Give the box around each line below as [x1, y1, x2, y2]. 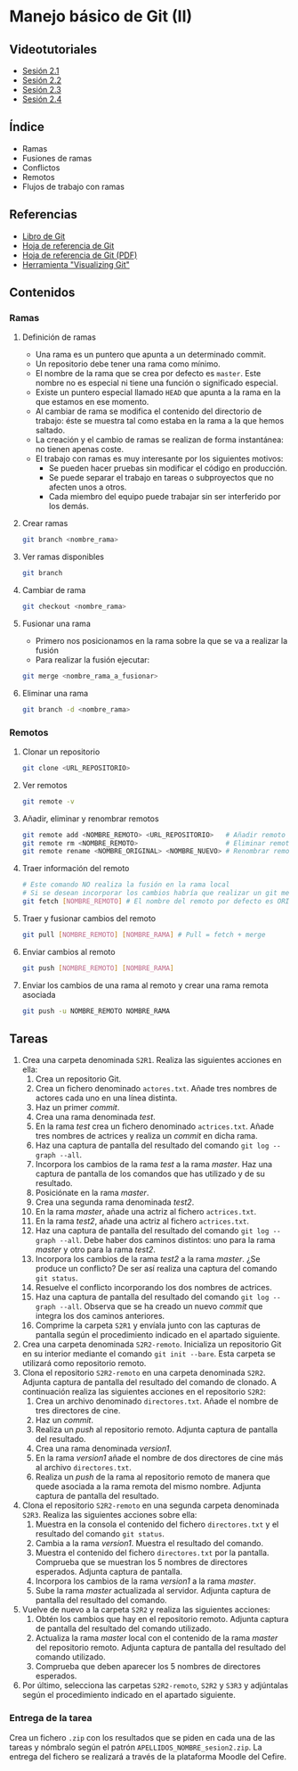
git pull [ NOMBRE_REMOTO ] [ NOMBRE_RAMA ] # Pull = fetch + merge [21, 930, 266, 939]
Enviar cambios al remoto [21, 946, 116, 957]
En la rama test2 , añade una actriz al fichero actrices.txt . [35, 1215, 250, 1227]
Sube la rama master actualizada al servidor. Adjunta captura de [35, 1586, 271, 1596]
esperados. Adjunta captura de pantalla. [35, 1567, 183, 1577]
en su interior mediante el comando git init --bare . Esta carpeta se [21, 1348, 276, 1359]
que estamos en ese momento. [35, 397, 149, 408]
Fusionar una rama [21, 618, 91, 629]
